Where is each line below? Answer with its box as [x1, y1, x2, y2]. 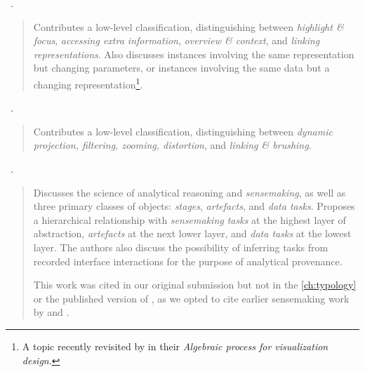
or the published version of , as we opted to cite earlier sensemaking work [33, 291, 350, 305]
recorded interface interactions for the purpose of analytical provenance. [33, 253, 343, 268]
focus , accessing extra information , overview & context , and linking [33, 33, 320, 48]
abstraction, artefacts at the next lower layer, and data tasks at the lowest [33, 226, 352, 241]
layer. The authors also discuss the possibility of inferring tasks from [33, 239, 328, 254]
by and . [33, 305, 69, 319]
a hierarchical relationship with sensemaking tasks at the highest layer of [33, 212, 346, 227]
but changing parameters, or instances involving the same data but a [33, 60, 330, 75]
